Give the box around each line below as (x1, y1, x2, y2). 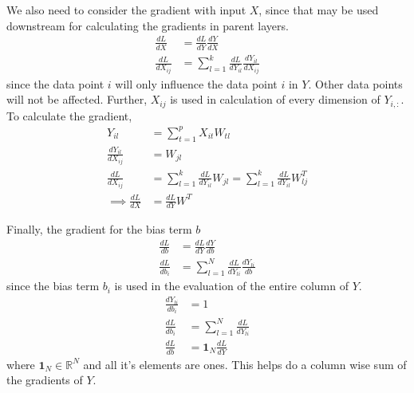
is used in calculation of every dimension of (170, 91, 380, 108)
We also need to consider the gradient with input (6, 2, 246, 18)
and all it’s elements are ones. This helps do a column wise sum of (83, 356, 407, 372)
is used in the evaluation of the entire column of (114, 277, 349, 294)
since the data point (6, 75, 104, 92)
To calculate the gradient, (6, 107, 132, 124)
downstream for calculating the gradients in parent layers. (6, 17, 289, 33)
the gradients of (6, 371, 83, 388)
